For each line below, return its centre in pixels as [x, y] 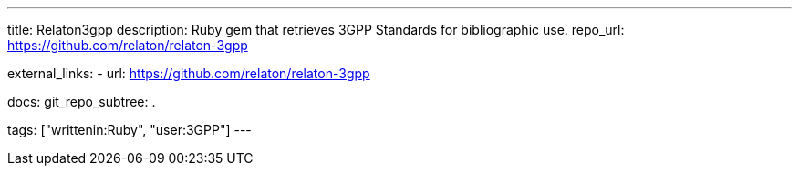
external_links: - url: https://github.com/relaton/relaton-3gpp [189, 73]
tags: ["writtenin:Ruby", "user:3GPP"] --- [130, 130]
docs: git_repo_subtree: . [82, 102]
